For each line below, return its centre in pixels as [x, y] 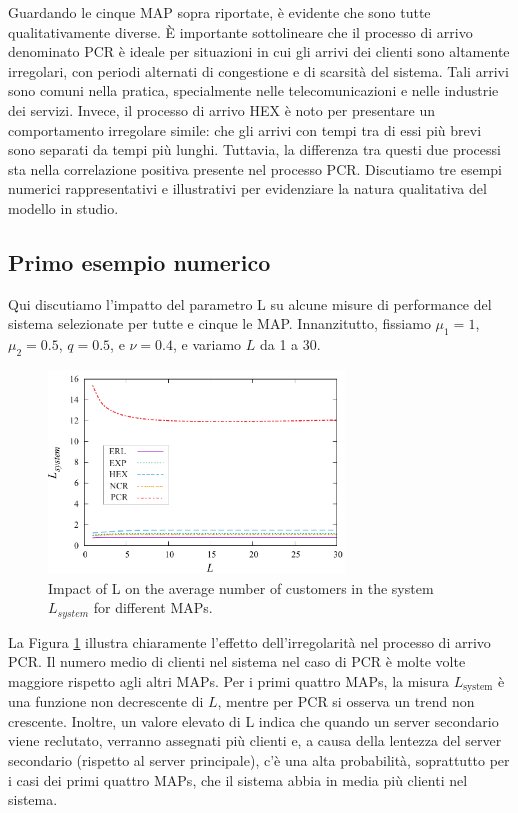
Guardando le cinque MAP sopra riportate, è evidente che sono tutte [219, 12]
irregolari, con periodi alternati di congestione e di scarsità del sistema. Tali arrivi [258, 70]
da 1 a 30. [290, 344]
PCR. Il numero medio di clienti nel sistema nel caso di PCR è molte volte [237, 661]
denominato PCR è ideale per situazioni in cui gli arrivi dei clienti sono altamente [259, 51]
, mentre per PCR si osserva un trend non [346, 701]
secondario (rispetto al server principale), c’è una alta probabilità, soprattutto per [259, 760]
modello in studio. [63, 207]
